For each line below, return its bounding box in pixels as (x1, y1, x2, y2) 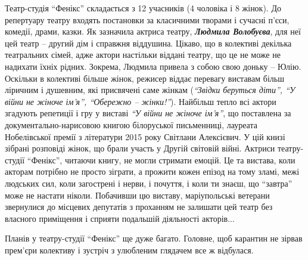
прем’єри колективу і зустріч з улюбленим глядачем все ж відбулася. (5, 243, 254, 256)
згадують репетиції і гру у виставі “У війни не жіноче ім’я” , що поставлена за (5, 107, 291, 119)
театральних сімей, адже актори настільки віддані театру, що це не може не (5, 48, 281, 61)
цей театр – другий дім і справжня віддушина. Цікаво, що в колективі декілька (5, 36, 292, 49)
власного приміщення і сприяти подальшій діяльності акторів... (5, 212, 235, 224)
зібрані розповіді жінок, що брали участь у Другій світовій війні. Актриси (5, 142, 275, 154)
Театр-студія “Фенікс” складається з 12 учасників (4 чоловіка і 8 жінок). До (5, 2, 281, 14)
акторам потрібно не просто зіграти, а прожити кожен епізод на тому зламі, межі (5, 165, 300, 178)
